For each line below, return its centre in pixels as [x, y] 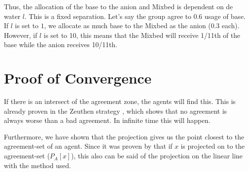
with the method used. [38, 165]
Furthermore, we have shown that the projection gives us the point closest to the [124, 136]
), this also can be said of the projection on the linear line [157, 156]
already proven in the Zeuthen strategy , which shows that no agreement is [116, 111]
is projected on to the [213, 146]
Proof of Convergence [78, 78]
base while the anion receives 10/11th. [61, 44]
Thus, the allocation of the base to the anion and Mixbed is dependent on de [118, 6]
